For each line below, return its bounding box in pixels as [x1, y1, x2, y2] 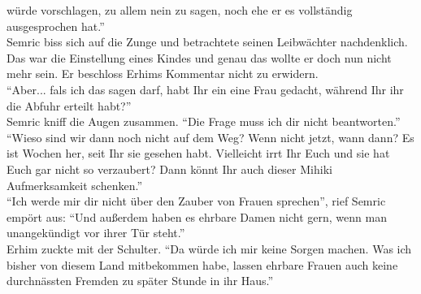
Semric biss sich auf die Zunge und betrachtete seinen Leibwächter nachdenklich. [7, 33, 408, 50]
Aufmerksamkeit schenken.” [7, 176, 143, 193]
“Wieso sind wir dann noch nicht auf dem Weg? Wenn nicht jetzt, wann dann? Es [7, 128, 414, 145]
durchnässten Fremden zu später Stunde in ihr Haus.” [7, 272, 274, 289]
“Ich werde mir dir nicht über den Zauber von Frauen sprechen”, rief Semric [7, 192, 386, 210]
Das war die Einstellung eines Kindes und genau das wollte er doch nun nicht [7, 49, 392, 66]
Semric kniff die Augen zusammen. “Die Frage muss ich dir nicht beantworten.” [7, 113, 401, 130]
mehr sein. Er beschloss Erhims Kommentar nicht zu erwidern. [7, 65, 319, 82]
